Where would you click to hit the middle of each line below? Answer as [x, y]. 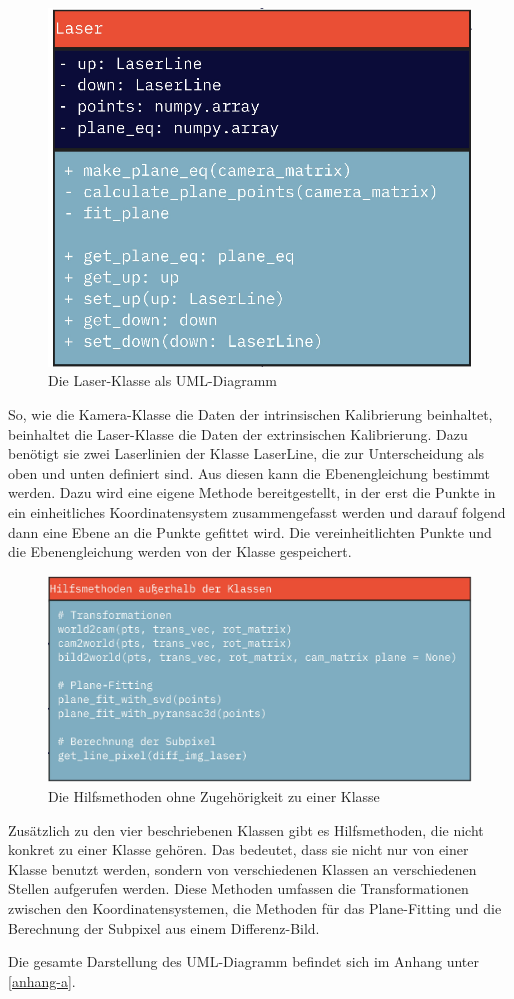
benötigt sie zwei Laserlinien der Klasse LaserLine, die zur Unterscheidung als [246, 453]
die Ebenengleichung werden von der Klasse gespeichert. [180, 551]
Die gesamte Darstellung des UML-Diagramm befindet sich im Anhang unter [243, 961]
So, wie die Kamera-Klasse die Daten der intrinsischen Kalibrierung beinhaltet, [250, 414]
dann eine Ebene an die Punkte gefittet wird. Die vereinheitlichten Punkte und [250, 531]
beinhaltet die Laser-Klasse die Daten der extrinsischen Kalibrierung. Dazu [238, 433]
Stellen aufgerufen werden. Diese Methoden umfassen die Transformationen [238, 888]
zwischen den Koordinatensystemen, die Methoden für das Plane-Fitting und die [255, 908]
